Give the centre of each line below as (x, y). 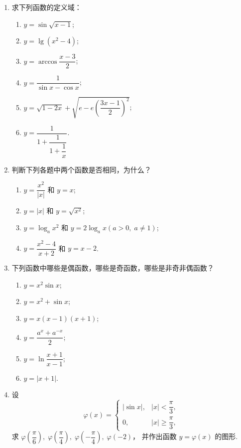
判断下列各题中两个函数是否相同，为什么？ (81, 169)
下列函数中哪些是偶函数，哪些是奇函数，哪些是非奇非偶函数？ (113, 268)
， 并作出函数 (155, 436)
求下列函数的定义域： (47, 7)
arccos (48, 62)
